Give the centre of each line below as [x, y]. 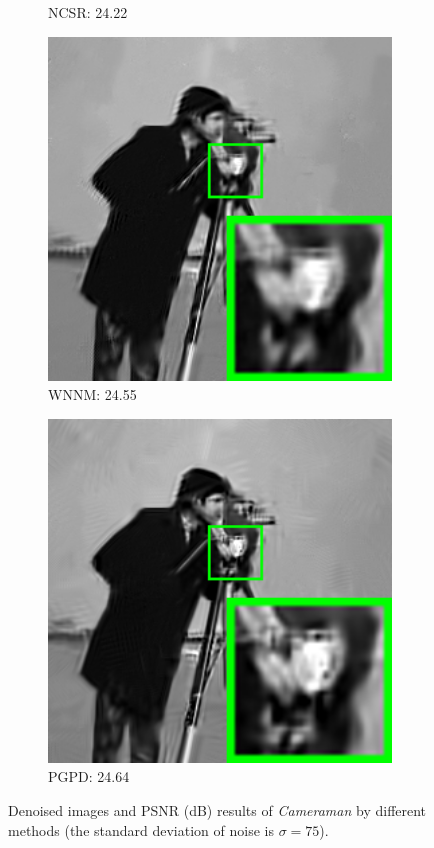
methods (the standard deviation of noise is [141, 829]
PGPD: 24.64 [89, 776]
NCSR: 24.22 [88, 12]
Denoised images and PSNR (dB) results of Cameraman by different [217, 809]
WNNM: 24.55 [92, 394]
